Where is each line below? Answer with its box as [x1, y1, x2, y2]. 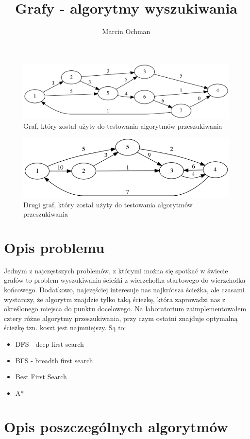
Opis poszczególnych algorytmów [4, 416, 228, 436]
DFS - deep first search [15, 339, 84, 349]
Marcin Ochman [102, 26, 150, 36]
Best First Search [15, 371, 67, 382]
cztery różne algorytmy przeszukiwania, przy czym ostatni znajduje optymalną [4, 313, 238, 323]
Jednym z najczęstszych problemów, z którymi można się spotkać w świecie [4, 265, 228, 275]
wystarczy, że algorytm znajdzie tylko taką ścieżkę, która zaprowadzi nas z [4, 294, 226, 304]
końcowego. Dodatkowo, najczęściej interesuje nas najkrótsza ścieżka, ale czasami [4, 285, 245, 295]
